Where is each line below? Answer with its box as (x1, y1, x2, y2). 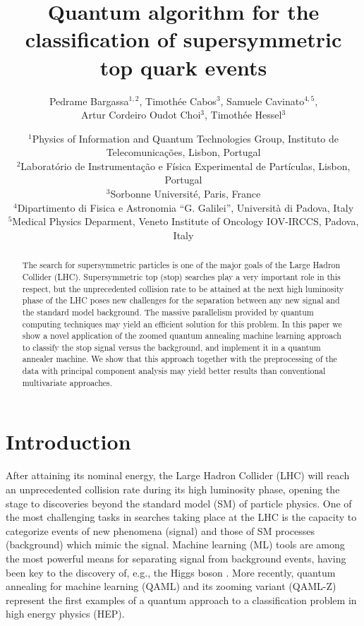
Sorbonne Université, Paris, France (110, 186, 261, 201)
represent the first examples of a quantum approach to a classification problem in (6, 592, 357, 607)
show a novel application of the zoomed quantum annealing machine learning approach (22, 330, 341, 342)
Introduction (6, 427, 131, 456)
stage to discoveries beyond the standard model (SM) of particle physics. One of (6, 495, 352, 510)
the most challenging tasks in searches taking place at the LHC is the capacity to (6, 510, 357, 524)
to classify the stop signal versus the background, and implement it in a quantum (22, 341, 321, 353)
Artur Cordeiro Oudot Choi (80, 107, 201, 122)
